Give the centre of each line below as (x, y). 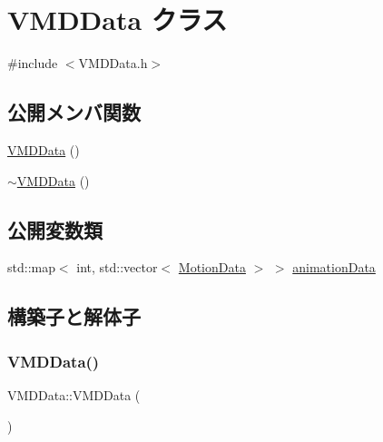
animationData (334, 267)
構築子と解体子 (74, 316)
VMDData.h (113, 63)
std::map (31, 267)
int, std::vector (117, 267)
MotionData (212, 267)
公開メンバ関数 (74, 112)
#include (33, 63)
